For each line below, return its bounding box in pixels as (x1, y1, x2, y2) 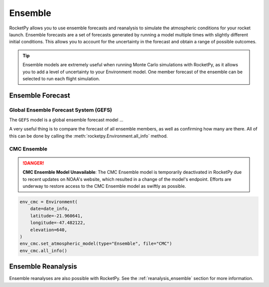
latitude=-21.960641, (30, 213, 83, 219)
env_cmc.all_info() (19, 248, 67, 254)
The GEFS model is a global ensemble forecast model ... (9, 117, 124, 123)
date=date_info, (30, 206, 70, 212)
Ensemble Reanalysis (9, 262, 77, 271)
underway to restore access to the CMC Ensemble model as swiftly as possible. (22, 183, 186, 189)
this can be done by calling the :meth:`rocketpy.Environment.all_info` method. (9, 133, 168, 139)
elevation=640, (30, 227, 67, 233)
